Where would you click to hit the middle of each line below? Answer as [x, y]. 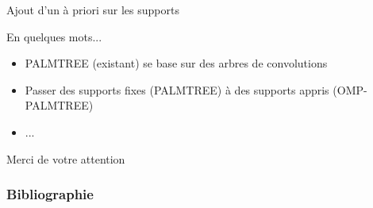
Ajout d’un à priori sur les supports [93, 10]
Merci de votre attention [66, 158]
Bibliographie [50, 194]
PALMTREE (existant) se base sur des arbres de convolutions [176, 63]
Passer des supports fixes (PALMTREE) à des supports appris [177, 89]
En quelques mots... [54, 36]
